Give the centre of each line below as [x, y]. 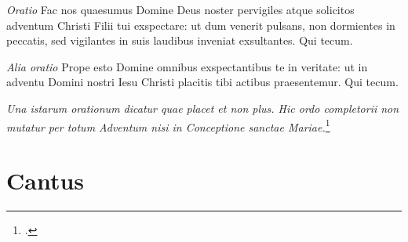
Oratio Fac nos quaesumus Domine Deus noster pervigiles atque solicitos [180, 9]
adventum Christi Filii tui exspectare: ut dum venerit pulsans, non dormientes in [201, 25]
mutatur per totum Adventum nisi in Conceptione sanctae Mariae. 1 [168, 125]
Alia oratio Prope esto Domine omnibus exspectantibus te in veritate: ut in [187, 66]
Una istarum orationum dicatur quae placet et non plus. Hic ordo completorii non [203, 108]
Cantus [46, 180]
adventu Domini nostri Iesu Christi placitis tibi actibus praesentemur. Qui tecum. [202, 82]
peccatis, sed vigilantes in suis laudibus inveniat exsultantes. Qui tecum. [180, 40]
